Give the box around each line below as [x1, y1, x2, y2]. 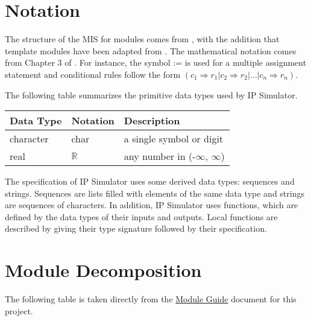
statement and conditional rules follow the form [5, 68, 181, 80]
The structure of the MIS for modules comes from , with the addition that [5, 33, 280, 45]
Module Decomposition [5, 258, 202, 282]
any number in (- [124, 149, 196, 164]
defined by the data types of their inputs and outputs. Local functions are [5, 210, 278, 223]
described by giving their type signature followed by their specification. [5, 222, 267, 235]
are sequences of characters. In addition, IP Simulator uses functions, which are [5, 199, 298, 211]
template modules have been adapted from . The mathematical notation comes [5, 44, 297, 57]
